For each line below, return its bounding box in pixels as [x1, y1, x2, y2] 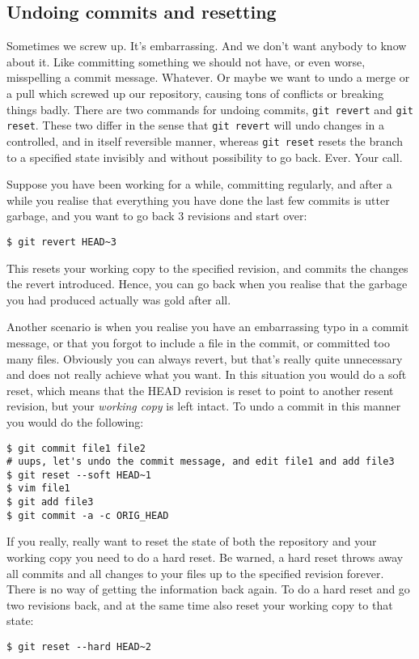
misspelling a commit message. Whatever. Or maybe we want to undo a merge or [6, 69, 410, 86]
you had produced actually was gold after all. [6, 291, 231, 308]
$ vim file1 [6, 483, 70, 495]
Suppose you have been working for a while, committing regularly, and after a [6, 176, 392, 193]
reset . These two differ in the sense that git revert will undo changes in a [6, 117, 385, 134]
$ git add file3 [6, 496, 94, 508]
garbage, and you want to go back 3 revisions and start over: [6, 207, 307, 224]
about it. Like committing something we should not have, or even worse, [6, 53, 366, 70]
